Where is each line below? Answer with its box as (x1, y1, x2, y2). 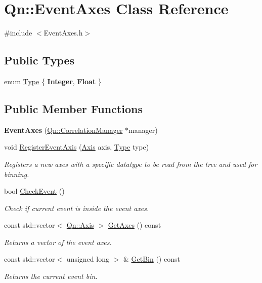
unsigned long (66, 254, 109, 264)
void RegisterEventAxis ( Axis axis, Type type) (4, 141, 149, 152)
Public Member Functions (4, 100, 143, 116)
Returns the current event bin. (4, 271, 98, 281)
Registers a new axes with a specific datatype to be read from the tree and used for (4, 158, 257, 169)
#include (4, 27, 32, 38)
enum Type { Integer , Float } (4, 76, 102, 86)
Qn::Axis (66, 220, 94, 230)
